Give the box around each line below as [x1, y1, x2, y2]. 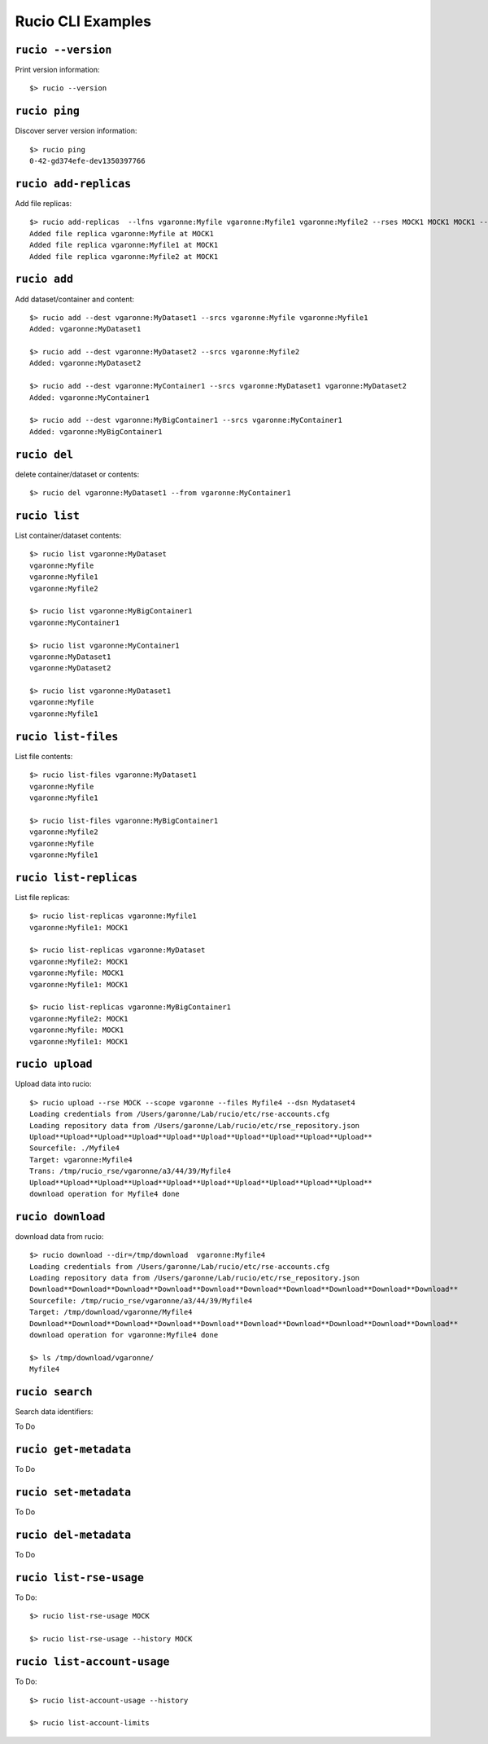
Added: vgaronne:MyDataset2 [29, 358, 142, 368]
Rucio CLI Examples [15, 12, 152, 30]
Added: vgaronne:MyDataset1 [29, 324, 142, 334]
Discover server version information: [15, 126, 137, 136]
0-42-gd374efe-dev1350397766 [29, 156, 146, 166]
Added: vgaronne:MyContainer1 [29, 393, 150, 402]
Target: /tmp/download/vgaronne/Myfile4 [29, 1307, 193, 1317]
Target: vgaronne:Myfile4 [29, 1155, 133, 1164]
